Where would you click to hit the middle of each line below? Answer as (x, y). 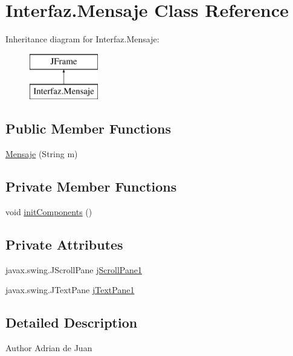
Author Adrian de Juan (49, 348)
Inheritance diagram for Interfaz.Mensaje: (82, 39)
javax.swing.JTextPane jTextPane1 (70, 290)
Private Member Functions (91, 186)
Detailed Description (72, 322)
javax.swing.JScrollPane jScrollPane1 (74, 269)
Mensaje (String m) (42, 154)
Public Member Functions (88, 128)
